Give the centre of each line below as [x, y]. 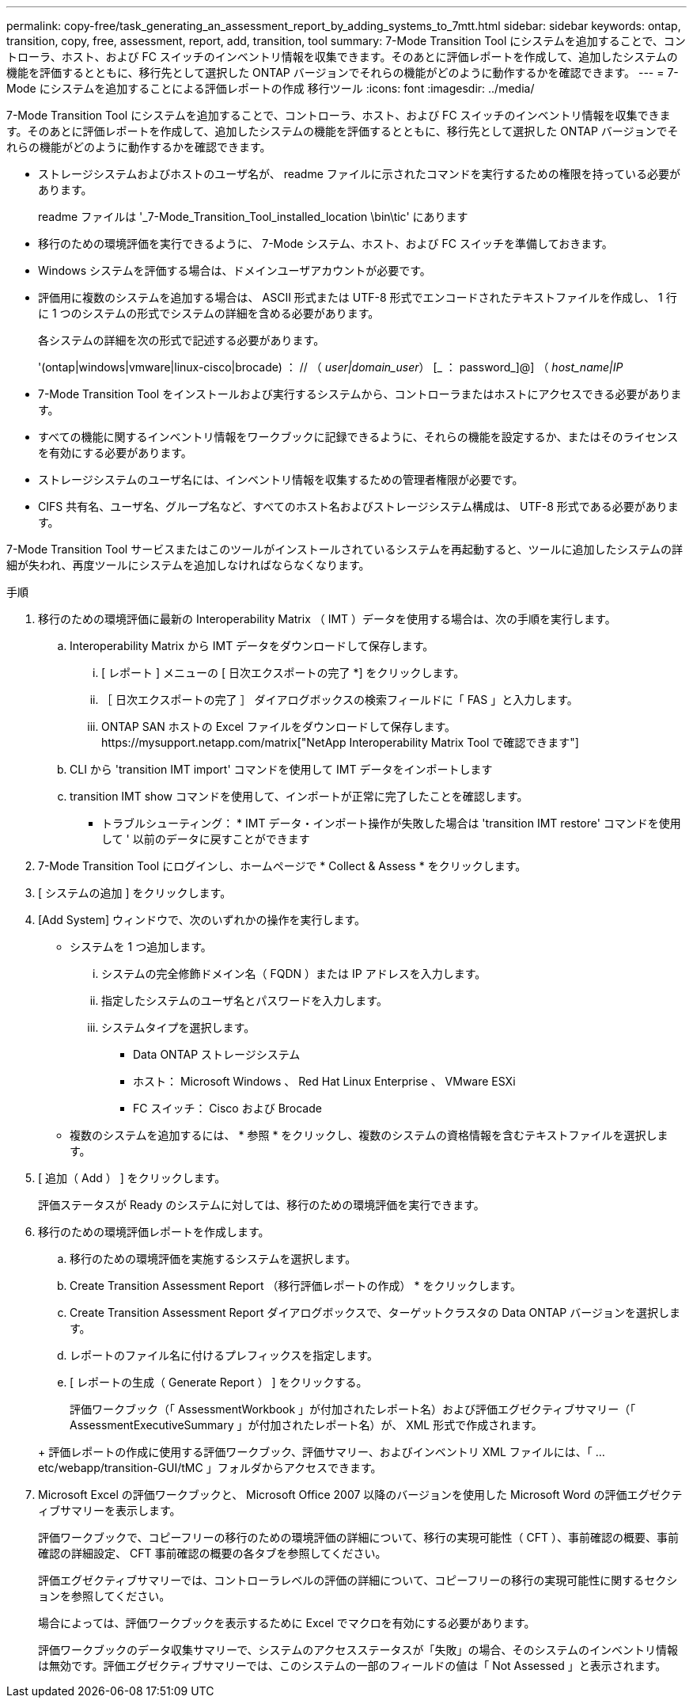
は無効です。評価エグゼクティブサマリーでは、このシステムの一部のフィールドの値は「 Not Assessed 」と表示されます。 [352, 1666]
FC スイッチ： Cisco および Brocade [227, 1108]
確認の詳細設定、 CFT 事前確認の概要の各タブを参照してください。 [212, 1553]
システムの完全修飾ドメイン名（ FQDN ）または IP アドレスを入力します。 [294, 974]
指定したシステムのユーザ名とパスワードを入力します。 [244, 1000]
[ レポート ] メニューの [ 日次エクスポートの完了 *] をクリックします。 [283, 673]
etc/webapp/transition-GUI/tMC [121, 1468]
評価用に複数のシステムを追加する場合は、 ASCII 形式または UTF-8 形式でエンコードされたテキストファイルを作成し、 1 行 [358, 297]
